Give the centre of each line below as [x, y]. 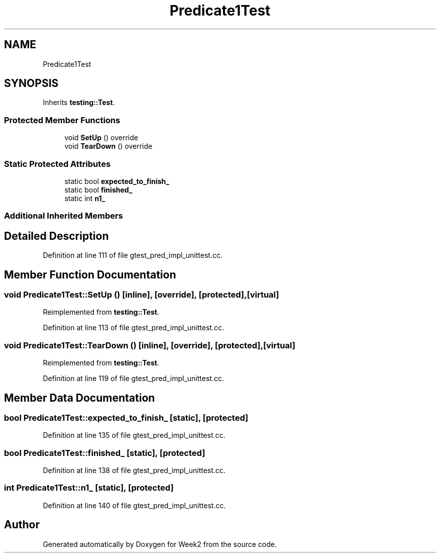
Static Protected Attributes [58, 164]
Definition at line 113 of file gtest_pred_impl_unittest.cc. [133, 328]
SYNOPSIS [31, 83]
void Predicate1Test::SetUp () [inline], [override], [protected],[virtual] [142, 295]
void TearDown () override [108, 146]
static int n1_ [85, 198]
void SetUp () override [101, 138]
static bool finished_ [98, 190]
